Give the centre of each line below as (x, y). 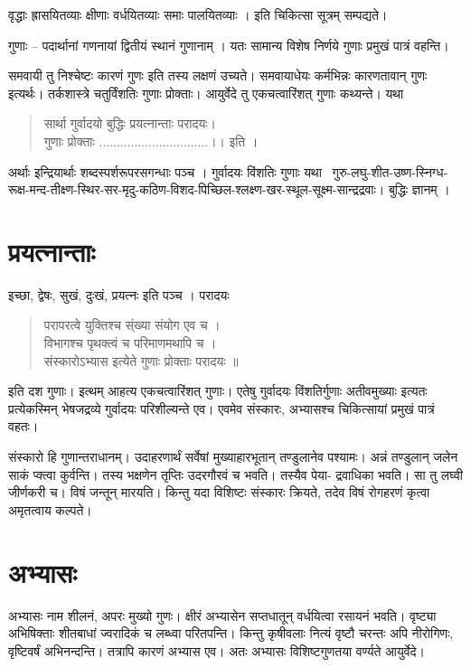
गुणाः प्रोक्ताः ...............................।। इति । (151, 141)
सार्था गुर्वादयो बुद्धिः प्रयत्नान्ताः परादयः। (130, 123)
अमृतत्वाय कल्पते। (50, 509)
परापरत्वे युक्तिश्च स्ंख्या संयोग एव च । (132, 325)
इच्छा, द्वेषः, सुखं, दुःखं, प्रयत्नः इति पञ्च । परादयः (119, 294)
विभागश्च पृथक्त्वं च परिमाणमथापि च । (130, 343)
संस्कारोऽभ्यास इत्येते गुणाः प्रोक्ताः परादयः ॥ (141, 360)
